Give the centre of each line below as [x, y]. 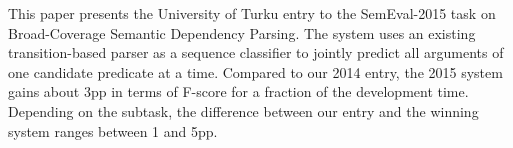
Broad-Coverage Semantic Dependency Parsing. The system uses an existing [242, 32]
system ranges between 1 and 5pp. [113, 130]
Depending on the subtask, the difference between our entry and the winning [243, 110]
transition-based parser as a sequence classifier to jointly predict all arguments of [256, 52]
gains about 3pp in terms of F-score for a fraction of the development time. [238, 91]
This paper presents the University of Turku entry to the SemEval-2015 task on [252, 13]
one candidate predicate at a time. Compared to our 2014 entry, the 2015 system [255, 71]
